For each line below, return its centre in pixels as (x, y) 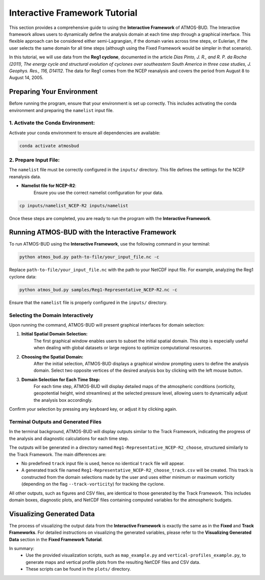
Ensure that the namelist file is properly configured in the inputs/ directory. (88, 303)
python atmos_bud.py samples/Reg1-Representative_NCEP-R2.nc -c (98, 290)
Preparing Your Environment (53, 92)
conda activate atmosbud (49, 146)
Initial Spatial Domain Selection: (54, 334)
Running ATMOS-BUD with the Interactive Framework (93, 233)
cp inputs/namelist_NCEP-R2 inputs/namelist (74, 206)
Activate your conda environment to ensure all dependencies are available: (85, 133)
